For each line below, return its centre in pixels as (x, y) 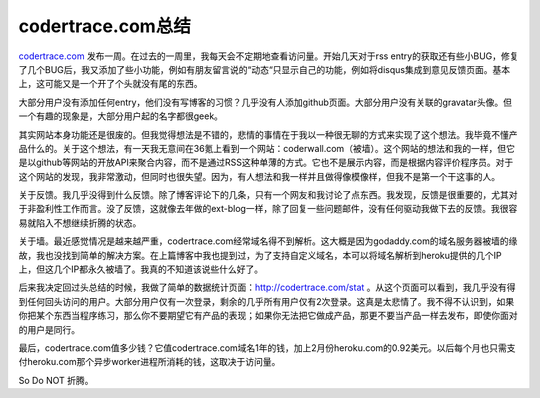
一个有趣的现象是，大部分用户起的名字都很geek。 (121, 116)
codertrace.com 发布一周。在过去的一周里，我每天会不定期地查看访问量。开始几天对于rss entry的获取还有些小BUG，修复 (268, 56)
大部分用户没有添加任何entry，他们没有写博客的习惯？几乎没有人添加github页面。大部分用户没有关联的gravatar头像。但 (265, 102)
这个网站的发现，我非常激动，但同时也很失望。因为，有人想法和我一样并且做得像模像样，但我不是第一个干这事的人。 (259, 176)
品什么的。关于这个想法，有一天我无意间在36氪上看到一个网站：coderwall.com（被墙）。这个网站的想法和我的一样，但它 (266, 148)
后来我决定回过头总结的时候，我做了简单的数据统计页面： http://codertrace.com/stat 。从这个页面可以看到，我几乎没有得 (267, 287)
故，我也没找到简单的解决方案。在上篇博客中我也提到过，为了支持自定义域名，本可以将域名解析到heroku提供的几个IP (260, 255)
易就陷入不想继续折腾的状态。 (80, 222)
